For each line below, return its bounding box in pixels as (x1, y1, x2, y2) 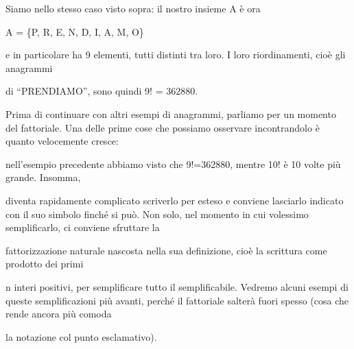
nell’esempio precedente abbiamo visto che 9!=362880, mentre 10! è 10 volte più (5, 156, 341, 171)
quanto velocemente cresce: (5, 134, 119, 148)
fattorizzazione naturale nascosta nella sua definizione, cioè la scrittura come (5, 243, 327, 257)
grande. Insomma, (5, 170, 81, 184)
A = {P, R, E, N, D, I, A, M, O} (5, 24, 144, 38)
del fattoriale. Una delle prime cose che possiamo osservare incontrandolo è (5, 120, 320, 134)
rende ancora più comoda (5, 306, 112, 321)
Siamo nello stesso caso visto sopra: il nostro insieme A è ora (5, 1, 261, 15)
